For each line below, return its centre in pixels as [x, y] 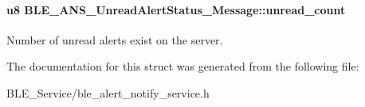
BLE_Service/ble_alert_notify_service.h [108, 92]
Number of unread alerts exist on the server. [115, 39]
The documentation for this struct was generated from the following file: [183, 66]
